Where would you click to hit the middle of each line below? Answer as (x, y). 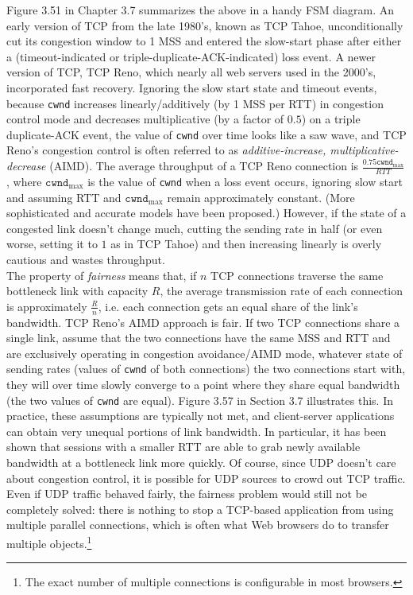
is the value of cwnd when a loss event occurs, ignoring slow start (245, 181)
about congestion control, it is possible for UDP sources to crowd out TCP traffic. (206, 478)
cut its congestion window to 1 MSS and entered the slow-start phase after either (204, 41)
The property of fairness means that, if (102, 275)
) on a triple (331, 119)
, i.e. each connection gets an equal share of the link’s (228, 306)
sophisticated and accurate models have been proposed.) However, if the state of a (206, 213)
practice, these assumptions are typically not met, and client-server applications (201, 416)
